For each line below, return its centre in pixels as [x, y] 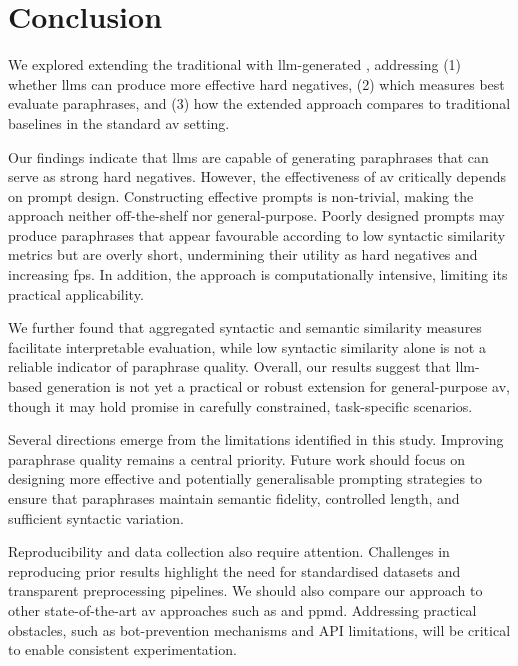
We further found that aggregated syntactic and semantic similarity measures [245, 327]
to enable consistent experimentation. [122, 649]
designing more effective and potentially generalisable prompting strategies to [245, 478]
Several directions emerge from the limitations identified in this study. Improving [256, 439]
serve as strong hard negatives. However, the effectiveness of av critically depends [257, 176]
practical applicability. [76, 293]
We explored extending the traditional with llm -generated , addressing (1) [235, 64]
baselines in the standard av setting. [119, 122]
